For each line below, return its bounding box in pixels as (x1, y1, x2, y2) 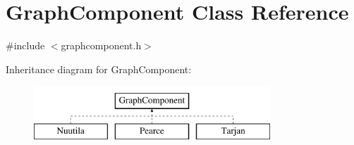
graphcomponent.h (61, 38, 142, 53)
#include (6, 38, 45, 53)
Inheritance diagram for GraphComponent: (6, 61, 192, 76)
